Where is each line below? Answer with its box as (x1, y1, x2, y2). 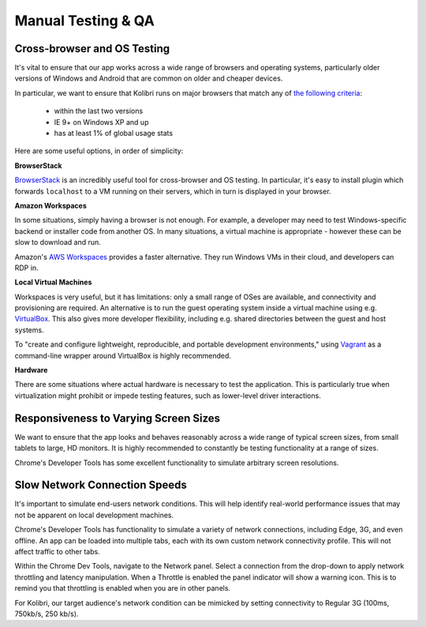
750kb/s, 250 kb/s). (14, 609, 79, 618)
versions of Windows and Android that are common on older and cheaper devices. (14, 73, 283, 83)
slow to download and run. (14, 238, 102, 247)
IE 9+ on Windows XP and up (54, 117, 149, 126)
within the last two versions (54, 107, 144, 116)
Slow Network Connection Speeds (14, 479, 187, 492)
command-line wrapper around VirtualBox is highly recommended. (14, 351, 232, 360)
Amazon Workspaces (14, 201, 87, 210)
